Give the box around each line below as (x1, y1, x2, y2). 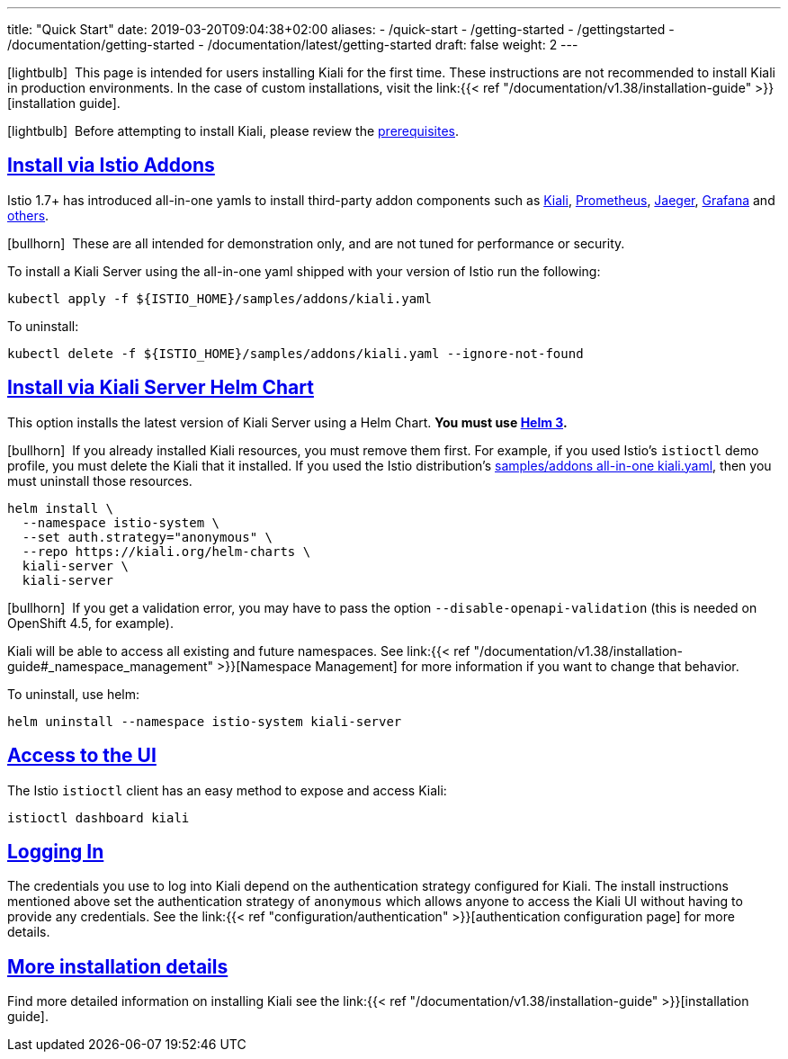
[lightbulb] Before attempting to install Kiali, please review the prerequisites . (7, 123, 460, 139)
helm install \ (7, 500, 114, 516)
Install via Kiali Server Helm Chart (7, 376, 314, 399)
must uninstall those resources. (7, 472, 193, 489)
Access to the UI (7, 744, 157, 767)
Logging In (7, 839, 104, 863)
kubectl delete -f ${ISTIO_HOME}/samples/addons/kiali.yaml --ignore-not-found (7, 346, 584, 361)
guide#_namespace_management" (7, 658, 214, 674)
